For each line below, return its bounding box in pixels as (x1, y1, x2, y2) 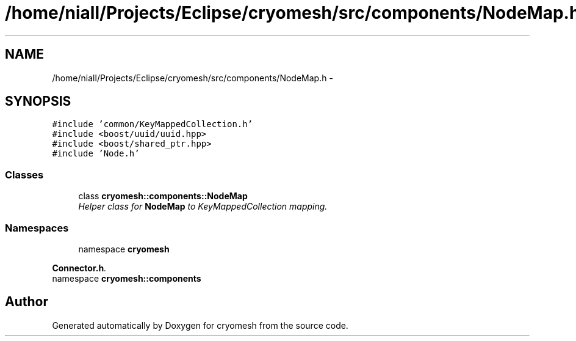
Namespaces (5, 221, 69, 234)
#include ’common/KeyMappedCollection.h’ (52, 119, 253, 130)
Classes (5, 168, 44, 181)
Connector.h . (52, 262, 107, 273)
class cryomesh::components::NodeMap (78, 191, 248, 202)
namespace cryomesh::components (52, 273, 201, 284)
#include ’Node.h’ (52, 148, 140, 159)
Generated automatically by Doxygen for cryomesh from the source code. (52, 320, 348, 331)
